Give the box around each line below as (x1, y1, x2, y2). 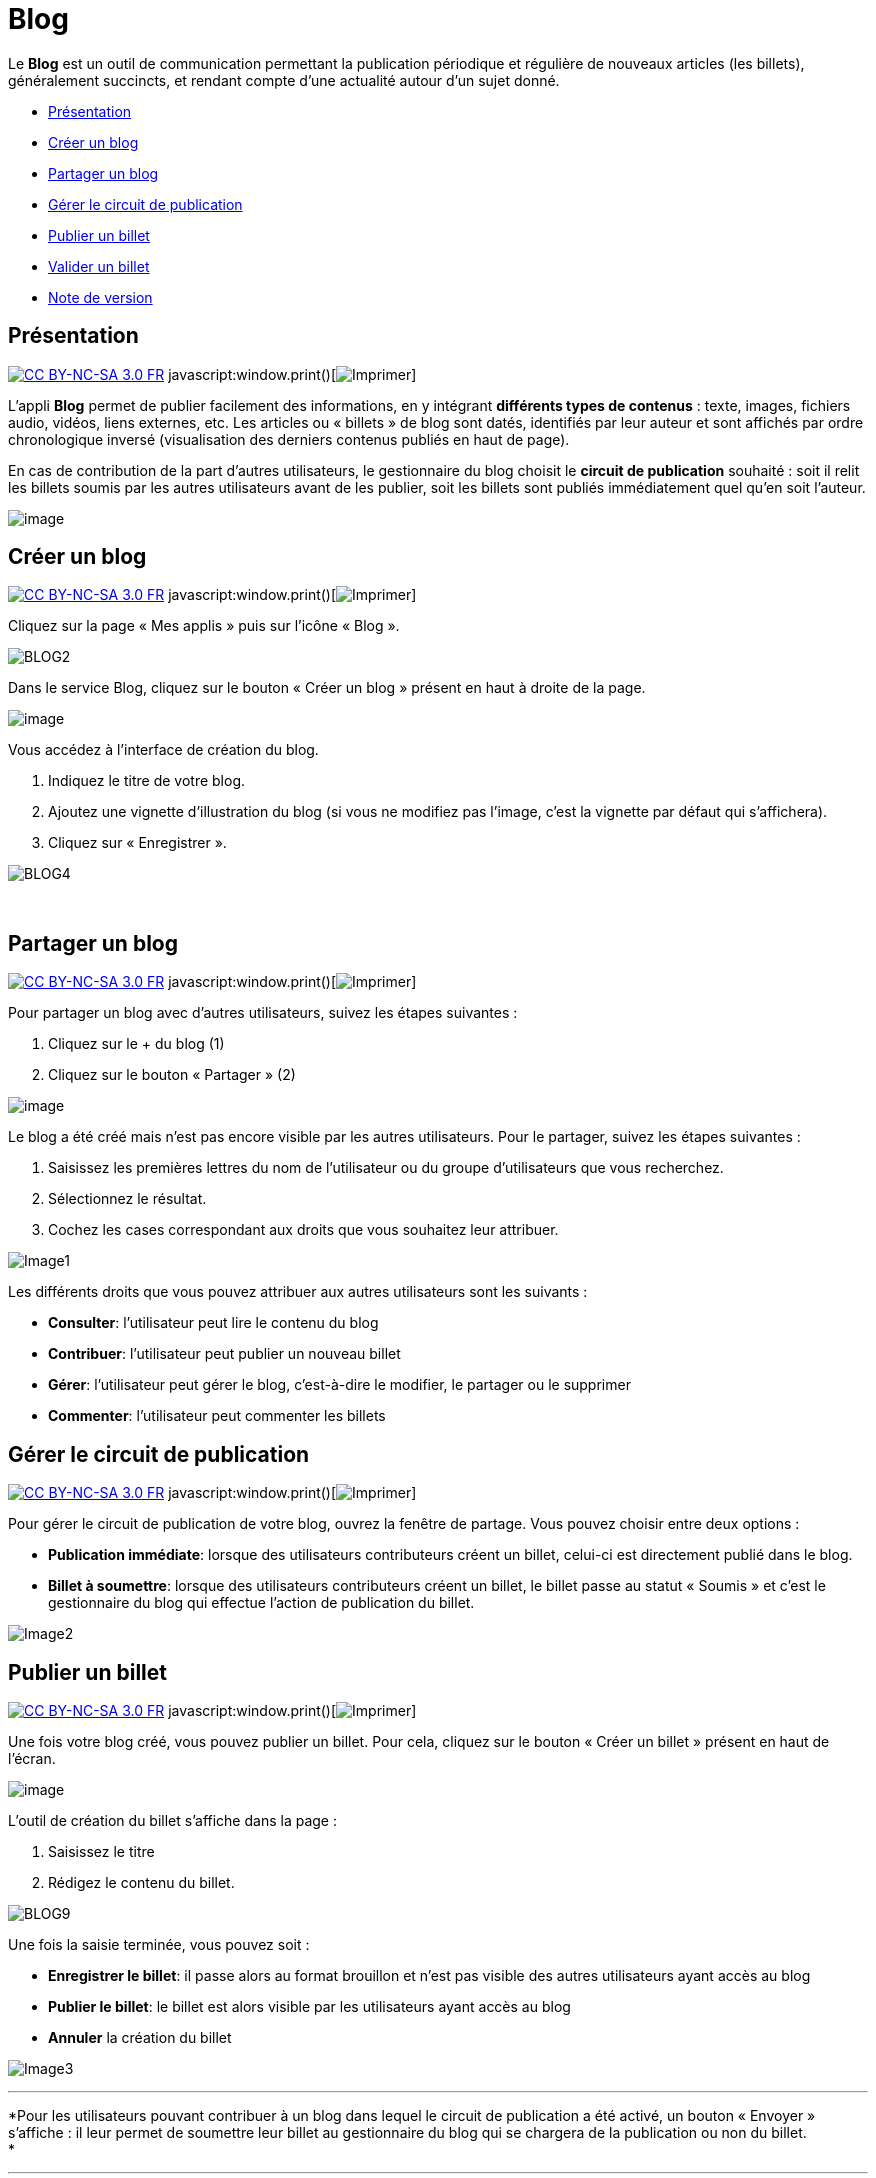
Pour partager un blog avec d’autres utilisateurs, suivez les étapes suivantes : (8, 1004, 518, 1022)
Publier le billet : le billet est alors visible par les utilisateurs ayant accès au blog (48, 1997, 571, 2015)
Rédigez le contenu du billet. (48, 1873, 235, 1891)
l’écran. (8, 1749, 56, 1767)
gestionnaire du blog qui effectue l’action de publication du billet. (48, 1594, 475, 1612)
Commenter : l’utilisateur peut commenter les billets (48, 1407, 386, 1425)
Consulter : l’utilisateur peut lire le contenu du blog (48, 1314, 379, 1332)
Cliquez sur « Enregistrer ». (48, 834, 227, 852)
